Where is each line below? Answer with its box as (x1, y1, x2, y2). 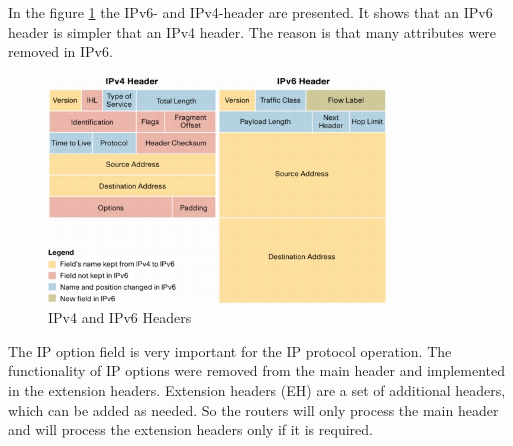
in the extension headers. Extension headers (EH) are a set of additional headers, (8, 380, 506, 401)
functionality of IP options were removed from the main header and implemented (8, 360, 506, 381)
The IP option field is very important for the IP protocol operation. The (8, 340, 452, 361)
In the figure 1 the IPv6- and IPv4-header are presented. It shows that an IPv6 (8, 2, 493, 22)
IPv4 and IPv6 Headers (48, 307, 192, 328)
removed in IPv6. (8, 41, 113, 62)
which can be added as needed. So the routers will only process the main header (8, 399, 499, 420)
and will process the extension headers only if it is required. (8, 419, 373, 440)
